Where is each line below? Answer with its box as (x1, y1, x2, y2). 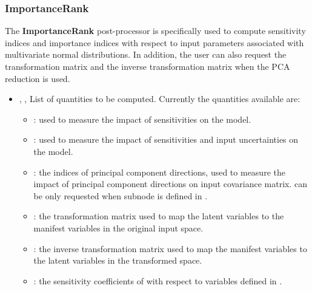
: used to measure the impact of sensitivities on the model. (33, 112, 251, 125)
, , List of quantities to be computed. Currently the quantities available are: (19, 92, 300, 105)
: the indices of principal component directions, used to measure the (33, 165, 285, 178)
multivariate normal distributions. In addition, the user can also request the (5, 48, 287, 61)
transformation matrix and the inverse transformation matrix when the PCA (5, 60, 290, 72)
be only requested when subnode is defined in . (33, 189, 208, 202)
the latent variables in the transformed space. (33, 254, 202, 267)
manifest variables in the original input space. (33, 221, 204, 234)
